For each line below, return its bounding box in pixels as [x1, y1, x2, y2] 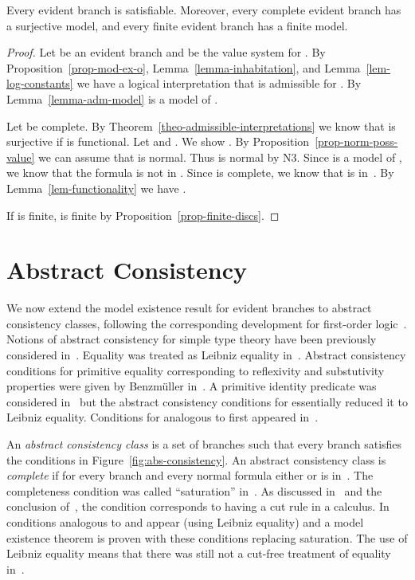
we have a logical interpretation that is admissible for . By [76, 75, 362, 92]
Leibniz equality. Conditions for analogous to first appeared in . [6, 409, 319, 425]
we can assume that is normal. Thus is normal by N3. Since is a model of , [38, 148, 402, 165]
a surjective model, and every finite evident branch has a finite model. [6, 17, 348, 33]
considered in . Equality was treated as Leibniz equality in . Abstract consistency [6, 347, 406, 363]
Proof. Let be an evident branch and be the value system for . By [6, 44, 326, 61]
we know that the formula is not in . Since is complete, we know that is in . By [6, 164, 394, 181]
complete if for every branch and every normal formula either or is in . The [6, 467, 374, 484]
